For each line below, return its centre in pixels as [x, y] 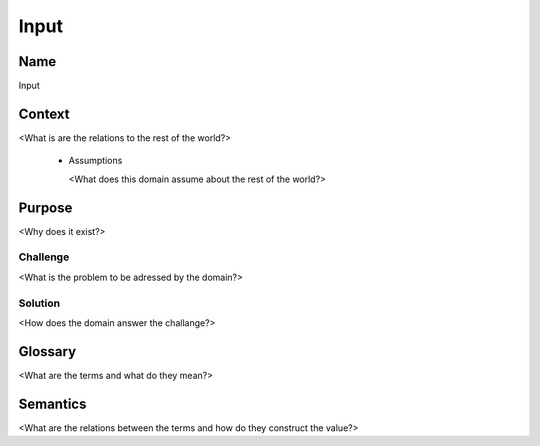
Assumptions [95, 161]
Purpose [45, 207]
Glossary [47, 351]
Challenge [44, 257]
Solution [39, 303]
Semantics [52, 403]
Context [44, 113]
